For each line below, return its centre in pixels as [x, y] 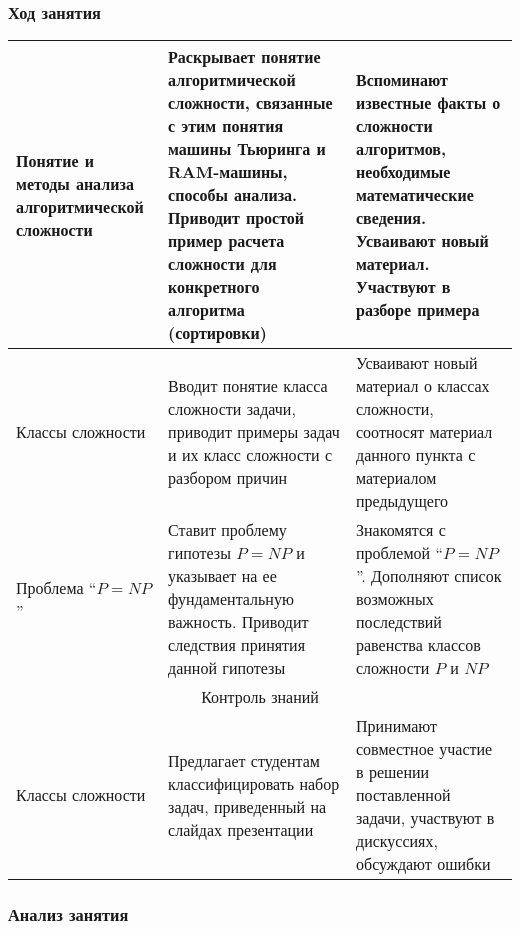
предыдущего [402, 501]
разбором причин [228, 478]
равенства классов [418, 645]
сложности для [222, 264]
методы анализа [75, 183]
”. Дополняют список [429, 576]
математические [415, 195]
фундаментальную [231, 599]
